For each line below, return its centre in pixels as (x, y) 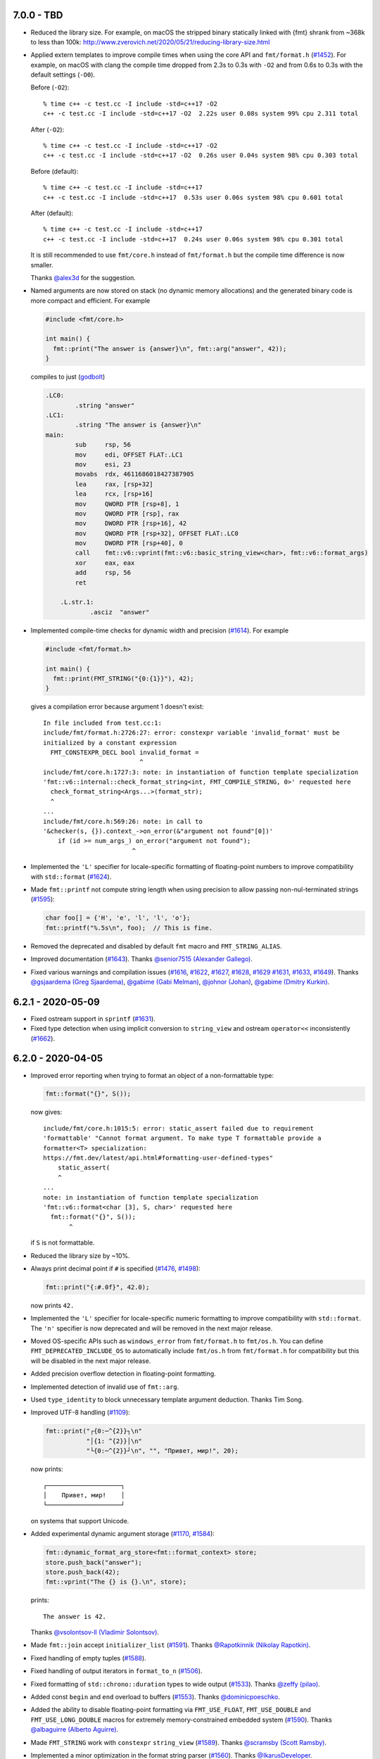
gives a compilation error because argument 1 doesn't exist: (117, 706)
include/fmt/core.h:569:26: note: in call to (123, 821)
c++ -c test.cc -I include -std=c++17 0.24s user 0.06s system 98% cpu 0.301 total (194, 239)
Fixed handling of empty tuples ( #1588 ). (89, 1658)
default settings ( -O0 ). (63, 75)
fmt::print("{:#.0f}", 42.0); (97, 1287)
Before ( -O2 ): (50, 87)
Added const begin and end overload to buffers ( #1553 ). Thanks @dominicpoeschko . (156, 1697)
